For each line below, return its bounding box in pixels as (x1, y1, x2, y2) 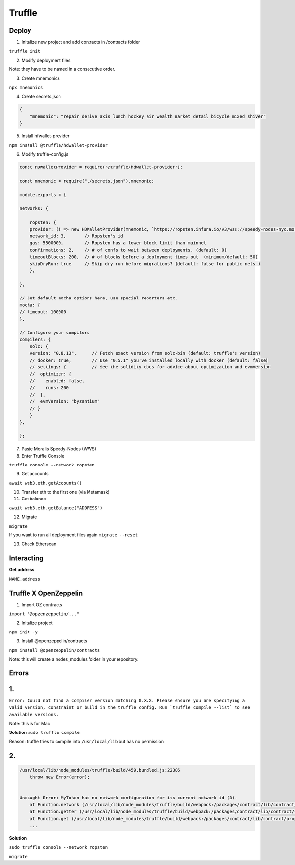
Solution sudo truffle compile (9, 730, 80, 735)
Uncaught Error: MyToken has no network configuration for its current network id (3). (19, 795, 237, 800)
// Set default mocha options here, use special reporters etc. (19, 296, 178, 301)
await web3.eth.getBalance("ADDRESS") (9, 505, 103, 511)
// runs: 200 (29, 385, 69, 391)
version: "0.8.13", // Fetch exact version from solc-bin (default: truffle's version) (29, 350, 261, 356)
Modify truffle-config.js (21, 151, 69, 157)
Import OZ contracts (21, 601, 62, 608)
